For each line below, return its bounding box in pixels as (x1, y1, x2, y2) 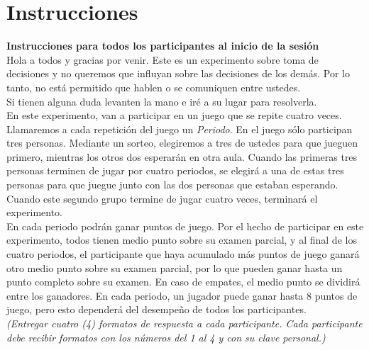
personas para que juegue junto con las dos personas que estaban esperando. (6, 177, 338, 192)
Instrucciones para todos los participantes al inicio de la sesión (6, 38, 319, 53)
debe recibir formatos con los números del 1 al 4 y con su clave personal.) (6, 329, 326, 344)
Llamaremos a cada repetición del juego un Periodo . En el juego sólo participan (6, 121, 353, 136)
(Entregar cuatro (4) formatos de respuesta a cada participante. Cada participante (6, 316, 363, 330)
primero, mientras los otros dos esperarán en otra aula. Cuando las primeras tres (6, 149, 358, 164)
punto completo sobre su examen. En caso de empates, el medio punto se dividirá (6, 274, 360, 289)
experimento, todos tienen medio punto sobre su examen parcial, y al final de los (6, 232, 357, 247)
